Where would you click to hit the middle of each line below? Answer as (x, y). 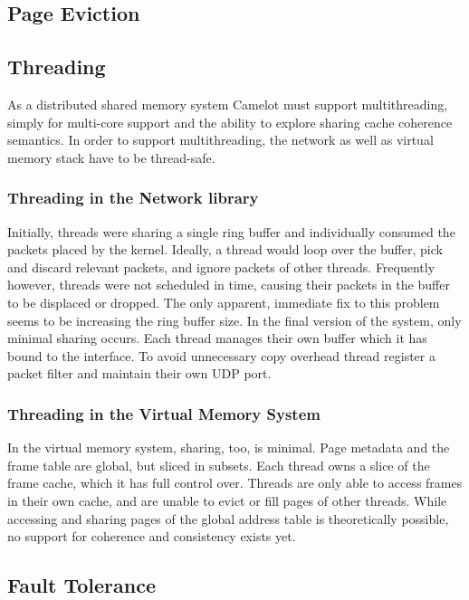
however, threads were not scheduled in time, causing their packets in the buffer (229, 285)
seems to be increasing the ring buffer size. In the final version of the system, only (234, 320)
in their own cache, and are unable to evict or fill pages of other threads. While (227, 500)
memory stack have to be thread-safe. (111, 157)
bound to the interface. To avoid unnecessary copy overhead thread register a (221, 355)
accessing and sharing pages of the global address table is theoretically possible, (228, 518)
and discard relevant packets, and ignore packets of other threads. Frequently (221, 267)
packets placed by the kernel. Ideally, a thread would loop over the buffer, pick (225, 249)
